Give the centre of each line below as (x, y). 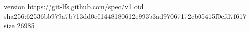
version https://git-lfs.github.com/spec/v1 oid (74, 6)
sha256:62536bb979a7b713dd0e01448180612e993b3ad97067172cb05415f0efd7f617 (125, 16)
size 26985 (19, 25)
